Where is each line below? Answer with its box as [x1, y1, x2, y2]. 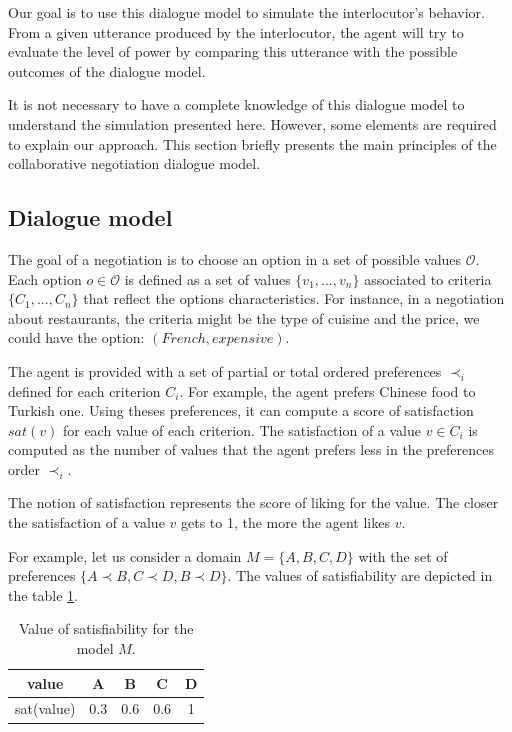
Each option [8, 268, 82, 289]
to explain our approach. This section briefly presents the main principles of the [8, 133, 497, 154]
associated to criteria [364, 268, 492, 289]
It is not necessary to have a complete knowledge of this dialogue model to [8, 94, 465, 115]
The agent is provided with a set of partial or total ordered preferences [8, 360, 442, 381]
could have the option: [8, 327, 145, 348]
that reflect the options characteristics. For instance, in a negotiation [83, 288, 505, 309]
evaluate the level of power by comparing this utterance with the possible [8, 41, 458, 62]
